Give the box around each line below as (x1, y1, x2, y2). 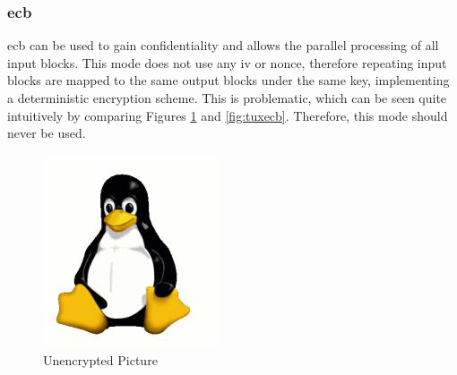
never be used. (7, 124, 86, 142)
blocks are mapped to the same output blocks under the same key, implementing (7, 71, 450, 89)
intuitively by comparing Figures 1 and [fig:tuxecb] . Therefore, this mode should (7, 106, 448, 124)
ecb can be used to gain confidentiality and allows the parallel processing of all (7, 36, 439, 55)
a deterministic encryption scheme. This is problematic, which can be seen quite (7, 89, 447, 107)
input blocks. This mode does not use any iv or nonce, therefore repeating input (7, 53, 447, 72)
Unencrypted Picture (43, 351, 158, 370)
